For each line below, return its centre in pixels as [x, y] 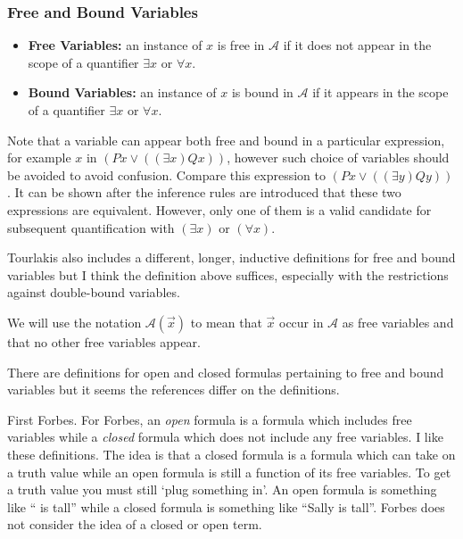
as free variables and [398, 322]
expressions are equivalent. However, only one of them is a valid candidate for [219, 209]
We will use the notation [74, 322]
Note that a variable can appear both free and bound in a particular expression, [226, 140]
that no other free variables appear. [104, 341]
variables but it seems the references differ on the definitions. [174, 390]
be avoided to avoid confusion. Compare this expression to [166, 174]
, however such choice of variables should [338, 158]
